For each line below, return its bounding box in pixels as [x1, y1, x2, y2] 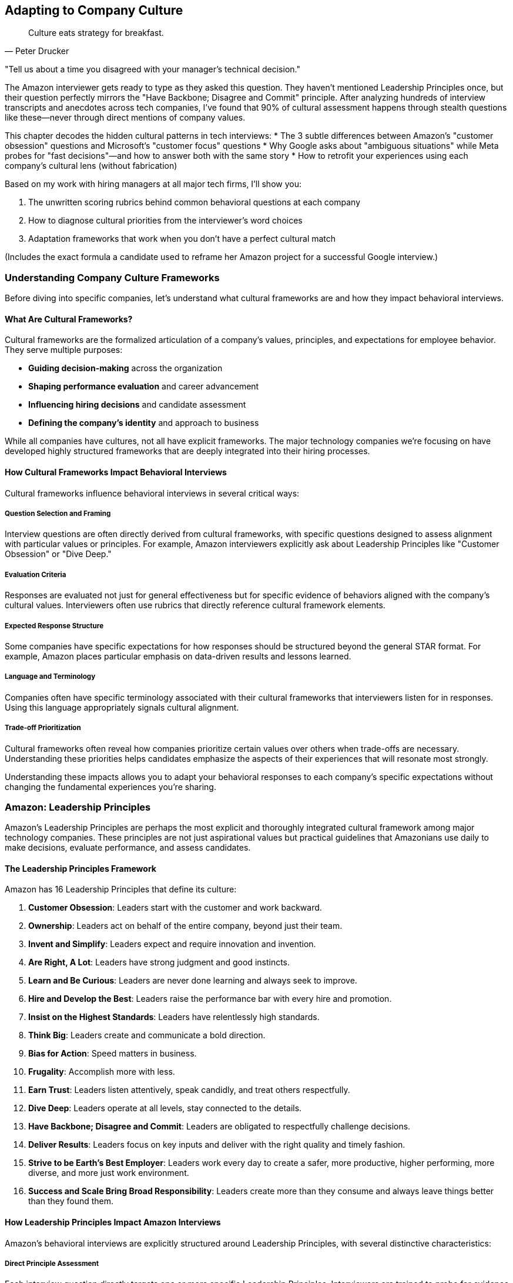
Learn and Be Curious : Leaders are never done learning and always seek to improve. [28, 975, 357, 986]
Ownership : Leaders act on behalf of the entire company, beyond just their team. [28, 921, 343, 931]
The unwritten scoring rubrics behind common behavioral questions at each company [28, 197, 361, 208]
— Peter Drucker [5, 46, 69, 56]
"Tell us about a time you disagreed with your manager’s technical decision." [5, 64, 300, 75]
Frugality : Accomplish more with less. [28, 1067, 175, 1077]
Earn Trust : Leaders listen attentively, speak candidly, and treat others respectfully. [28, 1085, 350, 1095]
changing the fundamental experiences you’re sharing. [5, 781, 216, 792]
